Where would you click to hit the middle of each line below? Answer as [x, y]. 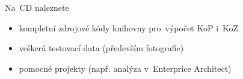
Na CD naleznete [37, 7]
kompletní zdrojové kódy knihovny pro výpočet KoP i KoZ [129, 27]
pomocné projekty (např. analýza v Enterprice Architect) [125, 68]
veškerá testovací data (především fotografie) [101, 48]
